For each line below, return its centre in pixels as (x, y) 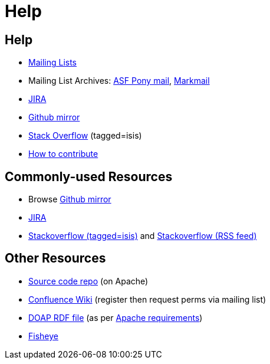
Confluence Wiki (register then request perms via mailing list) (147, 299)
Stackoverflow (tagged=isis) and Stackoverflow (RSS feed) (143, 236)
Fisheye (43, 336)
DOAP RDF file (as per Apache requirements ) (116, 317)
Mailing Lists (53, 63)
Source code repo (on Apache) (88, 281)
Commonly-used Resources (89, 176)
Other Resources (55, 258)
